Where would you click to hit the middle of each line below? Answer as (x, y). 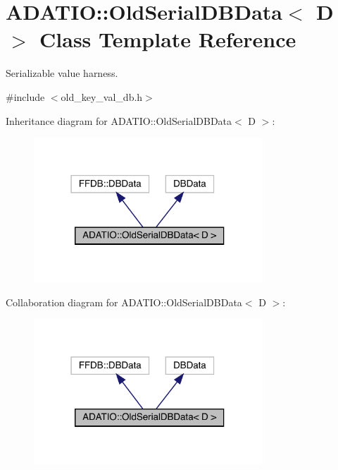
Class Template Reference (168, 39)
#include (25, 96)
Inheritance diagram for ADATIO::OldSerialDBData (119, 120)
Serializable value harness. (62, 73)
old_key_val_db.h (102, 96)
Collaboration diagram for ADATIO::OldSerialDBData (124, 302)
